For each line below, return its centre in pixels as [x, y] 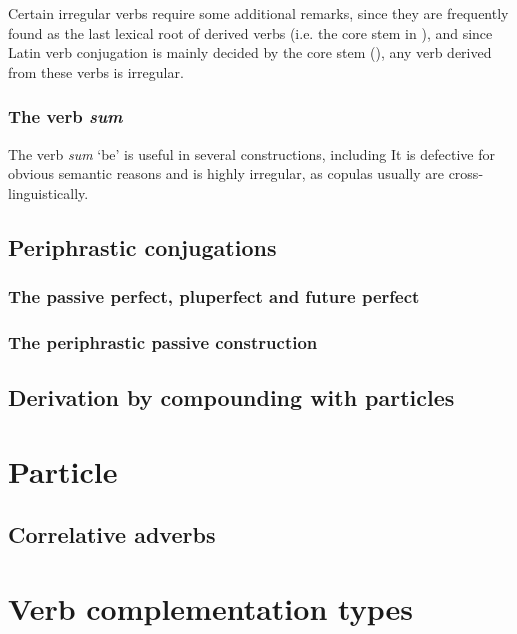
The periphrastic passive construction [163, 341]
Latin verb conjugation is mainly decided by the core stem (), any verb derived [250, 52]
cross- [466, 173]
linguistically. [48, 192]
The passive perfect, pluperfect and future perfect [214, 296]
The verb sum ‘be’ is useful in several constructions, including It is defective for [251, 153]
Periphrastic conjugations [142, 246]
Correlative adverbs [112, 534]
